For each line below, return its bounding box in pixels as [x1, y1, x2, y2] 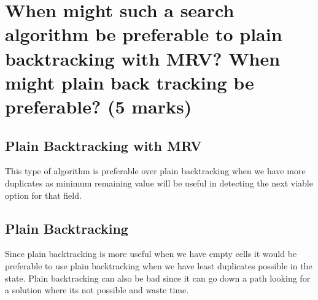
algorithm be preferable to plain [5, 21, 282, 47]
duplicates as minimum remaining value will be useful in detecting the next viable [5, 176, 313, 189]
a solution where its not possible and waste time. [5, 283, 189, 296]
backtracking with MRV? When [5, 45, 281, 71]
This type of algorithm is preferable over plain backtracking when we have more [5, 164, 306, 177]
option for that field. [5, 188, 82, 201]
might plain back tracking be [5, 69, 254, 94]
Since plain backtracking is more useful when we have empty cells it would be [5, 247, 297, 260]
